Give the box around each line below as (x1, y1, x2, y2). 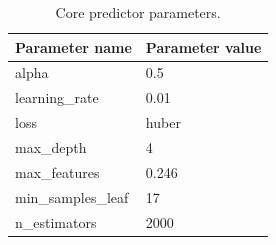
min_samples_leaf (15, 186, 129, 207)
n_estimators (15, 211, 97, 232)
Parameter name (15, 36, 132, 57)
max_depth (15, 136, 87, 157)
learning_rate (15, 87, 99, 108)
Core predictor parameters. (55, 2, 221, 22)
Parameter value (145, 36, 262, 57)
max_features (15, 161, 100, 182)
